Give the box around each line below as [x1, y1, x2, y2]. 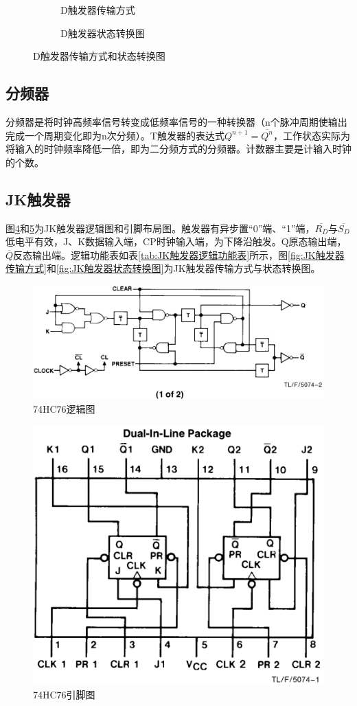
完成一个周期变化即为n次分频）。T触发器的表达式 [5, 128, 224, 142]
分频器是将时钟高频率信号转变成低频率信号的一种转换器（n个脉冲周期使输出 [5, 114, 347, 128]
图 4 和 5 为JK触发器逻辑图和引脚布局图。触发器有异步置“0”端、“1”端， [5, 220, 315, 235]
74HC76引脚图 [33, 687, 95, 701]
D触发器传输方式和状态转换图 [33, 49, 165, 63]
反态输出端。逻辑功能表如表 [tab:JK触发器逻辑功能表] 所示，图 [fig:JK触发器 [13, 247, 345, 262]
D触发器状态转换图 [60, 25, 145, 40]
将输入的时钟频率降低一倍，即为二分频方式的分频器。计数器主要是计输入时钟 [5, 141, 352, 156]
